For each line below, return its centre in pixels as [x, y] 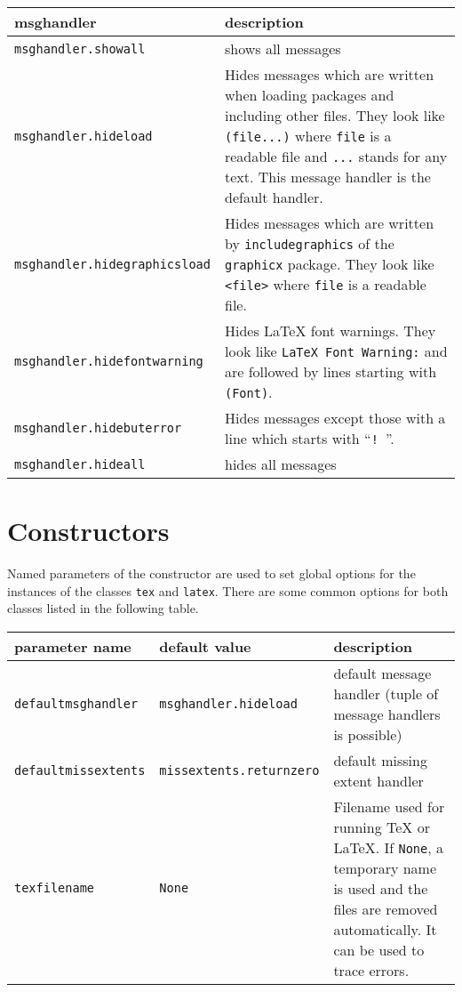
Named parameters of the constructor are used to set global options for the [211, 573]
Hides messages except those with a [335, 418]
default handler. [274, 197]
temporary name [385, 867]
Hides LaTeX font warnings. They [330, 331]
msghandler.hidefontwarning [109, 361]
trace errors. [371, 970]
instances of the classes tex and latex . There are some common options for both [228, 590]
